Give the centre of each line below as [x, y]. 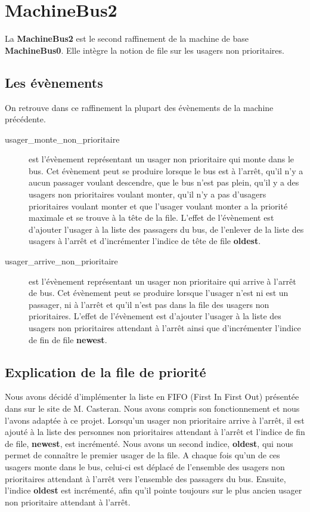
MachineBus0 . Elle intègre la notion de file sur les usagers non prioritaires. [145, 50]
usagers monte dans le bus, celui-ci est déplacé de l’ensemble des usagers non [145, 466]
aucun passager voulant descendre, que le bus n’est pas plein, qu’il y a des [164, 182]
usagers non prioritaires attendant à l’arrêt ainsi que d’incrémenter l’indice [165, 328]
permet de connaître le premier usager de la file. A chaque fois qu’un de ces [142, 455]
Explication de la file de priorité [106, 371]
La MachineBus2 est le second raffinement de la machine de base [127, 38]
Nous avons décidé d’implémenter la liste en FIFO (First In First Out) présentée [152, 397]
